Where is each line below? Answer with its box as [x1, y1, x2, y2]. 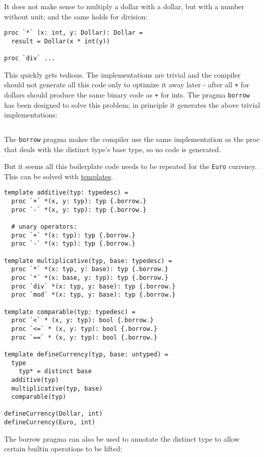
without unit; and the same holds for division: [4, 11, 148, 21]
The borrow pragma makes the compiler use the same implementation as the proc [4, 133, 260, 144]
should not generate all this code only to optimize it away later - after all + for [4, 79, 250, 90]
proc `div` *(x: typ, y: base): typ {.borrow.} [11, 282, 176, 290]
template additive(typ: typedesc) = [4, 189, 128, 197]
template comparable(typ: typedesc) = [4, 308, 136, 316]
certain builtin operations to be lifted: [4, 443, 122, 454]
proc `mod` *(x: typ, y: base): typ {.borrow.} [11, 291, 176, 299]
